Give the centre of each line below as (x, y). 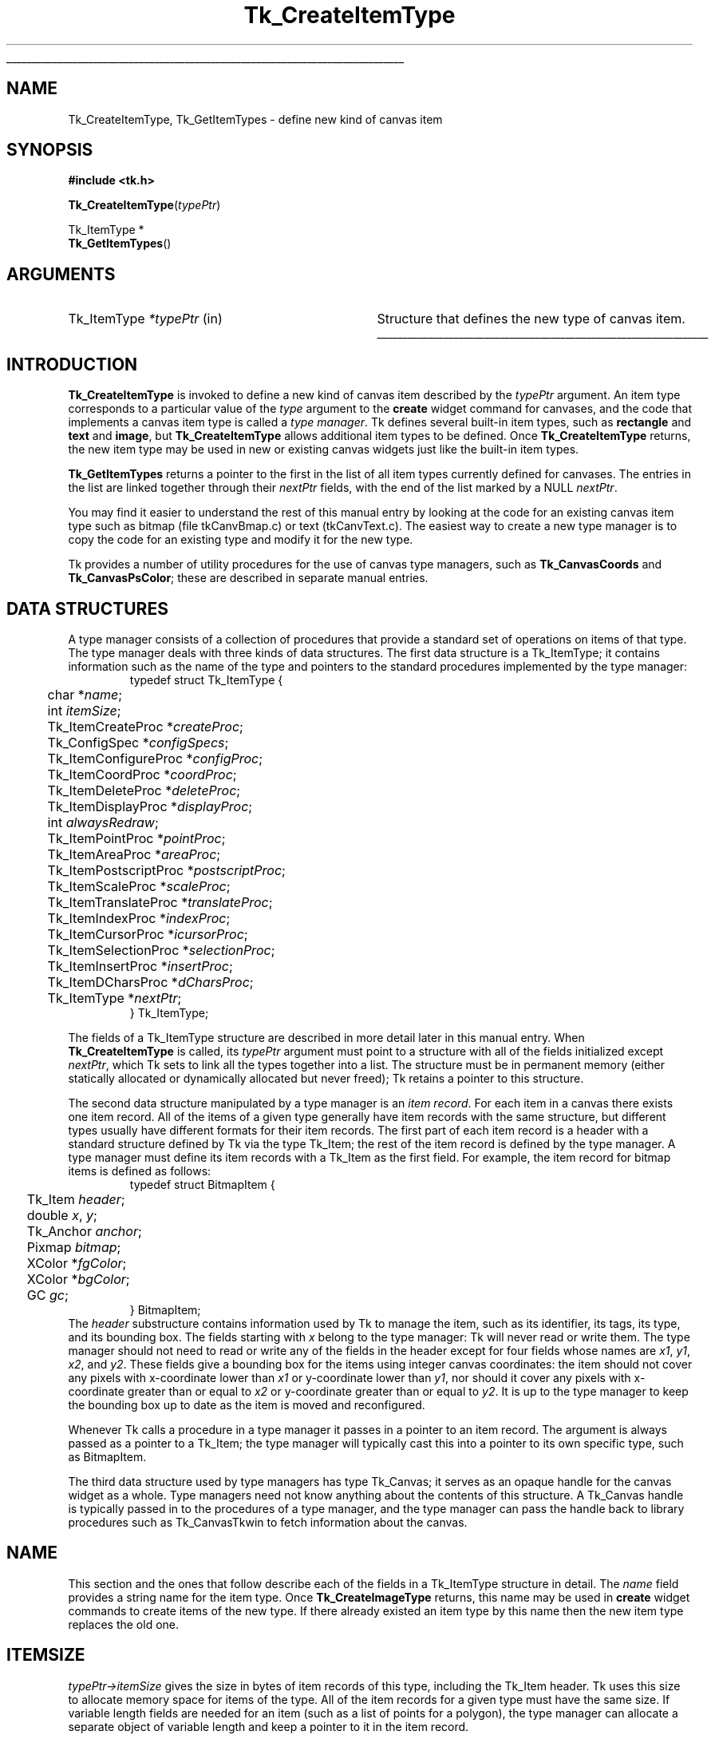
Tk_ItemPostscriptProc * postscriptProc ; (166, 870)
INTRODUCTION (72, 364)
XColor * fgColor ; (77, 1263)
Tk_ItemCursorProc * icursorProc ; (148, 934)
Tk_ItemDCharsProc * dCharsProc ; (150, 982)
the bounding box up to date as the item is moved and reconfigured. (247, 1404)
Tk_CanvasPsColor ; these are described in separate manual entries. (248, 578)
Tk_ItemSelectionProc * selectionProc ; (161, 950)
